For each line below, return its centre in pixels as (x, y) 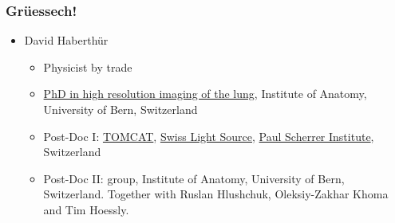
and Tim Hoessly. (86, 209)
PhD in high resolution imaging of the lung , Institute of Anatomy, (205, 94)
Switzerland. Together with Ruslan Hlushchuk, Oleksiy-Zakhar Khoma (216, 194)
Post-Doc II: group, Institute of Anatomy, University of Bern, (194, 178)
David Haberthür (66, 40)
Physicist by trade (88, 67)
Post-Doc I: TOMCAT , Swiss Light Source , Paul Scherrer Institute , (209, 136)
